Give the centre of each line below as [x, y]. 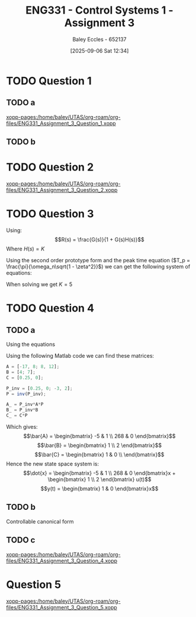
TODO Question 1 [49, 81]
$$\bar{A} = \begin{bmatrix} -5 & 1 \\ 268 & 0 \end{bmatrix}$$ [99, 436]
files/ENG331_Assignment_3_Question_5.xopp [62, 607]
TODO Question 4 [50, 308]
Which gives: [22, 427]
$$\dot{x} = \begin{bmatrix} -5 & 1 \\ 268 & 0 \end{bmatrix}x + [99, 473]
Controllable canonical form [40, 521]
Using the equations [30, 345]
